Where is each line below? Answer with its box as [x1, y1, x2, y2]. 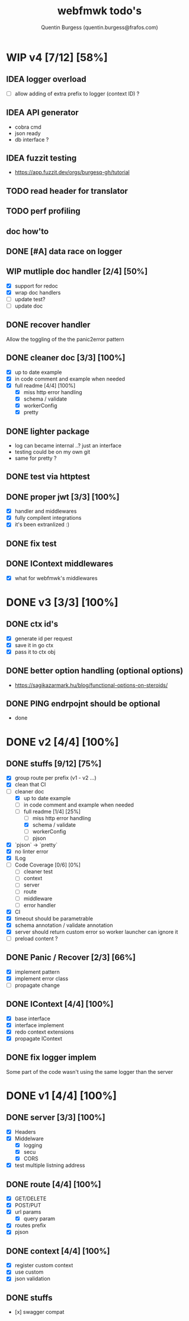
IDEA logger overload [6, 74, 87, 84]
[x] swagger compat [14, 1309, 65, 1316]
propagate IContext [14, 1035, 62, 1042]
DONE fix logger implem [6, 1053, 97, 1063]
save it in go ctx [14, 641, 54, 648]
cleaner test [23, 868, 53, 875]
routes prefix [14, 1222, 46, 1229]
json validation [14, 1275, 50, 1282]
